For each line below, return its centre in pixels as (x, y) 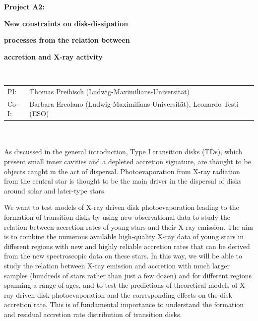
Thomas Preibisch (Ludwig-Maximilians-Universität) (110, 91)
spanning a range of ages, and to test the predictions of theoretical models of (121, 285)
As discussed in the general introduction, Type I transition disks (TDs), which (123, 152)
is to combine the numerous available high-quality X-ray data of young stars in (124, 236)
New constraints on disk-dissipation (66, 23)
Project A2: (24, 6)
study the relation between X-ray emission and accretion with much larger (117, 265)
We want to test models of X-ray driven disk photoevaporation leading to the (122, 207)
